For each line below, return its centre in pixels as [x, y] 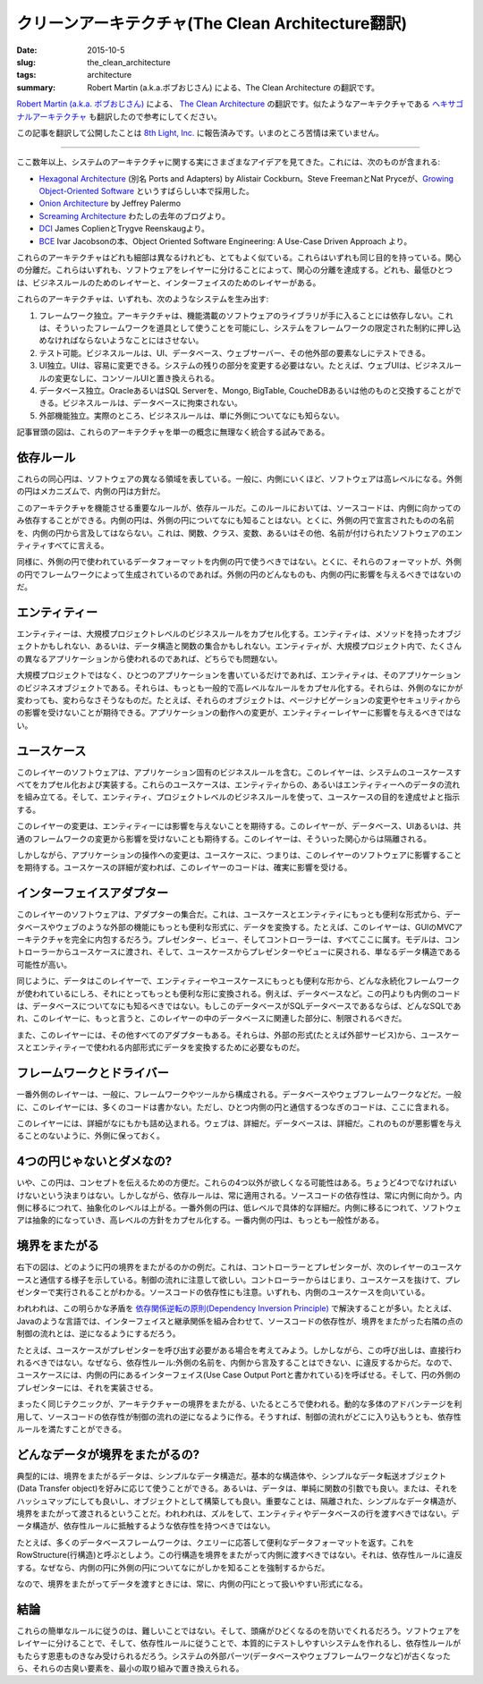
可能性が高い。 [44, 964]
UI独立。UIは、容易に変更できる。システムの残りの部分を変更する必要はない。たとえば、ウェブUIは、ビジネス [242, 366]
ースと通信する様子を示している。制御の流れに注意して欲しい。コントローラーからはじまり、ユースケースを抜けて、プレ [238, 1280]
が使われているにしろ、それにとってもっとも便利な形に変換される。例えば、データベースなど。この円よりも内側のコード [238, 994]
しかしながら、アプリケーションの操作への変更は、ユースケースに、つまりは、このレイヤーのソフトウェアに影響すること [239, 855]
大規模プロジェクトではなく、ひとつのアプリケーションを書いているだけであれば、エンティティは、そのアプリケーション [239, 675]
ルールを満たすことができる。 [72, 1429]
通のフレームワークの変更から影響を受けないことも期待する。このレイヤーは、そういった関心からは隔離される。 [224, 838]
